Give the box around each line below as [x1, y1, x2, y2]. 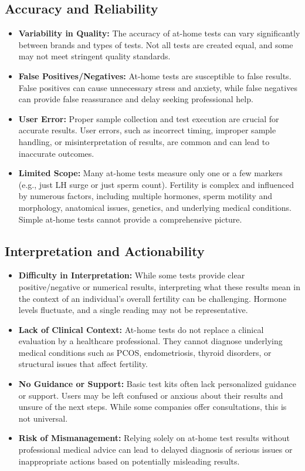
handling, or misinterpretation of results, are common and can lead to [18, 135, 270, 147]
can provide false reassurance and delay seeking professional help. [18, 93, 253, 105]
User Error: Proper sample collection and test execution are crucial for [18, 112, 279, 125]
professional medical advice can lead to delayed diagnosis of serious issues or [18, 443, 293, 456]
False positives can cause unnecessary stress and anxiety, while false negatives [18, 81, 297, 93]
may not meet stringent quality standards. [18, 50, 171, 62]
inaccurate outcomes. [18, 147, 94, 159]
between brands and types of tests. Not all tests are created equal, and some [18, 38, 293, 51]
